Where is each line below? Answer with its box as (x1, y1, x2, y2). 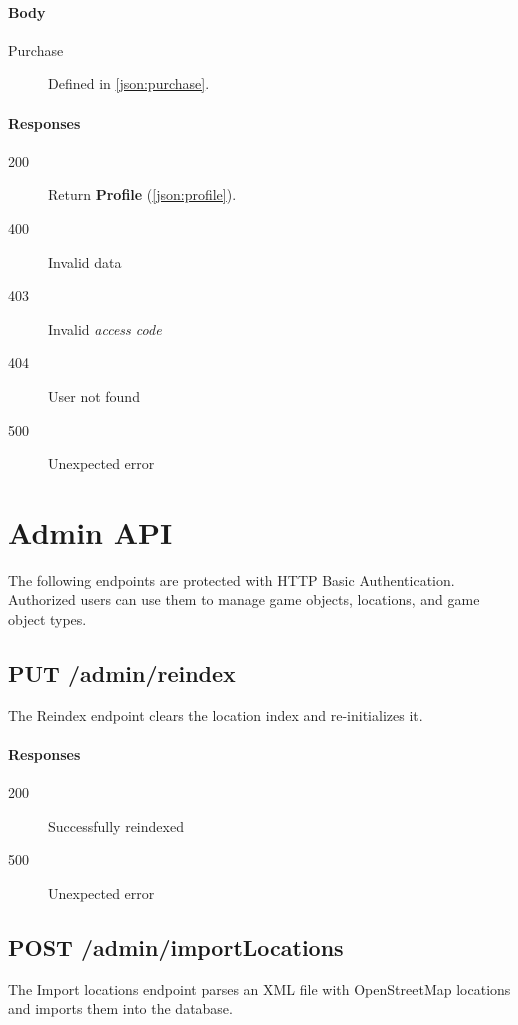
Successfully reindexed (48, 815, 184, 836)
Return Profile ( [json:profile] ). (48, 184, 237, 205)
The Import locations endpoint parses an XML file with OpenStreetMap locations (8, 978, 511, 999)
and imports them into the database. (8, 998, 233, 1019)
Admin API (8, 511, 173, 552)
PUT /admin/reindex (8, 658, 236, 689)
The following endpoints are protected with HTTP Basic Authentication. (8, 569, 455, 590)
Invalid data (48, 251, 122, 272)
